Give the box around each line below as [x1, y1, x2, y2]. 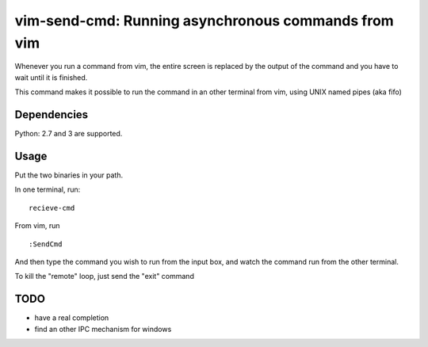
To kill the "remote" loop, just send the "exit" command [14, 272, 194, 281]
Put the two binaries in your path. [14, 170, 123, 180]
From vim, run [14, 221, 60, 231]
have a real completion [34, 313, 109, 322]
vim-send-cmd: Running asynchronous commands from [14, 12, 394, 29]
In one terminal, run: [14, 185, 81, 194]
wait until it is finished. [14, 72, 88, 82]
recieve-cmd [29, 203, 75, 212]
